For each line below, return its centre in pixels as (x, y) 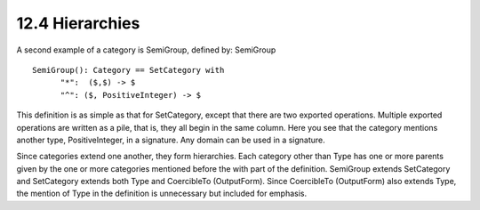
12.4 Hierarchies (78, 23)
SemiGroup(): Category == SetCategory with (128, 70)
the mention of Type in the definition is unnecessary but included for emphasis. (161, 194)
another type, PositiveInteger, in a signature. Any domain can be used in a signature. (171, 140)
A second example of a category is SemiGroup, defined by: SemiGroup (146, 50)
